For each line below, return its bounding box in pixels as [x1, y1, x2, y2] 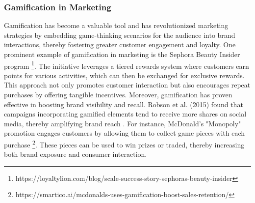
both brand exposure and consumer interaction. [4, 149, 147, 159]
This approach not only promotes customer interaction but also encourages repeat [4, 80, 251, 90]
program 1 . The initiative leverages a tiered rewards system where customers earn [4, 59, 249, 71]
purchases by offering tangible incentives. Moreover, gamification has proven [4, 89, 232, 100]
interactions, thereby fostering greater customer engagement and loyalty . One [4, 39, 236, 50]
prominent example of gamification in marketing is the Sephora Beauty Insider [4, 49, 240, 59]
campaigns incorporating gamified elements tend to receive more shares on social [4, 109, 247, 119]
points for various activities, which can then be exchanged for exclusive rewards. [4, 70, 245, 80]
